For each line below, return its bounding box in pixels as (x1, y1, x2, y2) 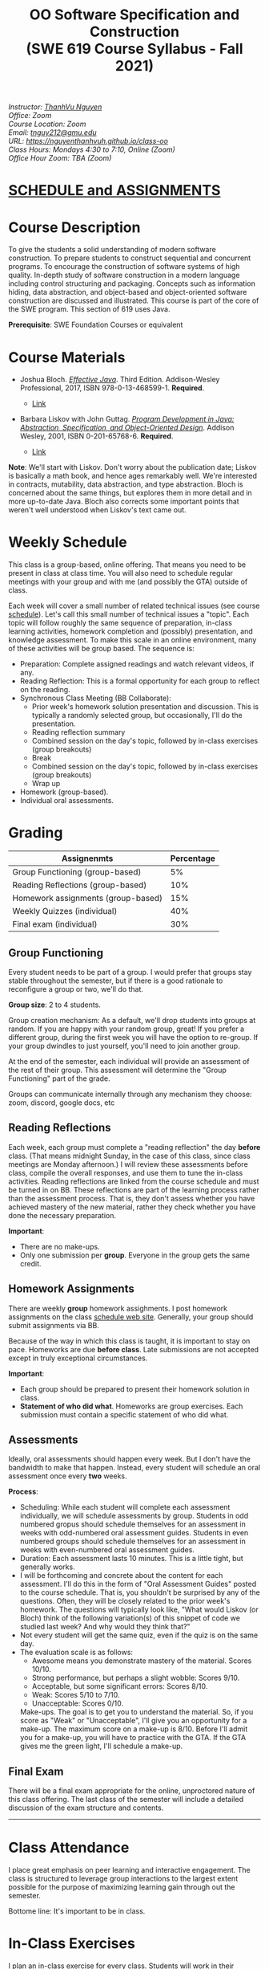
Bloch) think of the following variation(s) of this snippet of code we (19, 1613, 240, 1623)
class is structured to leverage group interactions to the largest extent (8, 1873, 239, 1884)
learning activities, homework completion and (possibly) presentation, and (8, 626, 254, 636)
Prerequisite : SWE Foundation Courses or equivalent (8, 320, 183, 330)
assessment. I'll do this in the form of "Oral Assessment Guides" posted (19, 1580, 257, 1589)
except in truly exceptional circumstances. (8, 1353, 148, 1363)
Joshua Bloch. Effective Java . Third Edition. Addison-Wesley (19, 375, 220, 385)
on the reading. (19, 685, 70, 695)
